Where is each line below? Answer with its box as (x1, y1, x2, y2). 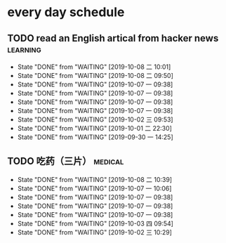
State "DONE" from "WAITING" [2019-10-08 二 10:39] (17, 175, 173, 183)
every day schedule (7, 4, 125, 20)
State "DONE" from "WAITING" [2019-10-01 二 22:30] (17, 124, 172, 132)
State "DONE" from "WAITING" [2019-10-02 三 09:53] (17, 115, 173, 124)
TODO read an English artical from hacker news (7, 32, 219, 44)
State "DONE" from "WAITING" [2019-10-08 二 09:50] (17, 72, 174, 79)
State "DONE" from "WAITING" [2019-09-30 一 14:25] (17, 133, 173, 141)
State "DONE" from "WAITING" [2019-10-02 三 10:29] (17, 228, 172, 236)
